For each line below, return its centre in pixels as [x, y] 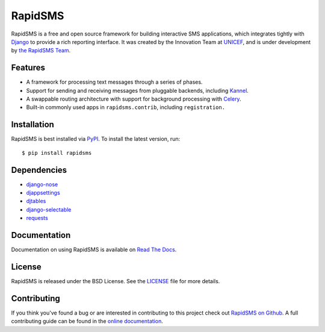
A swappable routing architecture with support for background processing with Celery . [134, 99]
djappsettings [43, 193]
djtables [36, 201]
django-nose [42, 184]
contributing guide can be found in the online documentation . [87, 321]
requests [37, 218]
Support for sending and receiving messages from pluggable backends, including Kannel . [138, 90]
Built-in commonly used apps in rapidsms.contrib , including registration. [126, 107]
